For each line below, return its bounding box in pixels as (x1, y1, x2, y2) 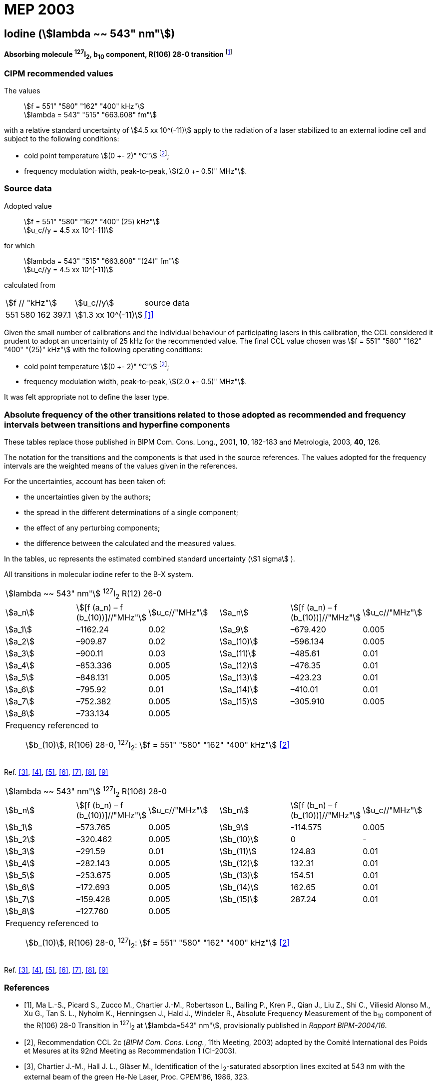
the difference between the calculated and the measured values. (24, 539, 236, 548)
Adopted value (4, 201, 52, 210)
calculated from (4, 280, 55, 289)
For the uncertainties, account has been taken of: (4, 477, 166, 486)
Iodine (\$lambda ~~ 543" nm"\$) (4, 27, 175, 40)
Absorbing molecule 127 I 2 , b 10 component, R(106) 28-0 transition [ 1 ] (4, 48, 232, 60)
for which (4, 241, 35, 250)
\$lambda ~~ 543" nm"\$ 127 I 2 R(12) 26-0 (5, 587, 162, 600)
